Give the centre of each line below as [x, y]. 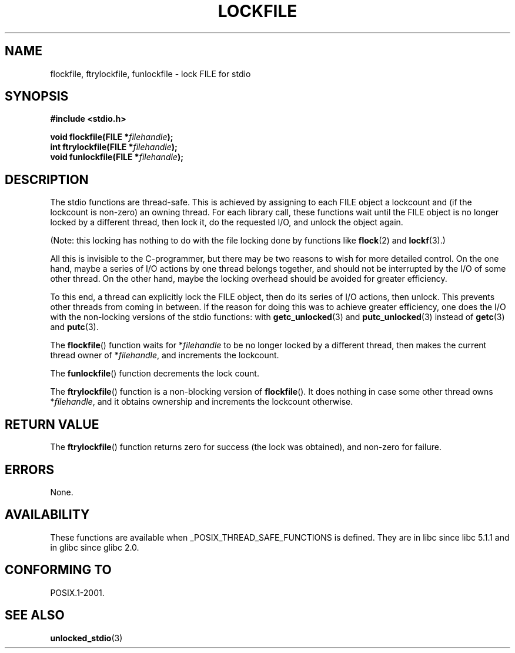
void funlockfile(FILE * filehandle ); [117, 157]
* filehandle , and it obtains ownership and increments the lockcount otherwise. [202, 402]
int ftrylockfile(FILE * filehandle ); [114, 147]
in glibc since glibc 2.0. [95, 547]
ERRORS [30, 469]
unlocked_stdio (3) [86, 638]
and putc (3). [74, 327]
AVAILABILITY [47, 515]
